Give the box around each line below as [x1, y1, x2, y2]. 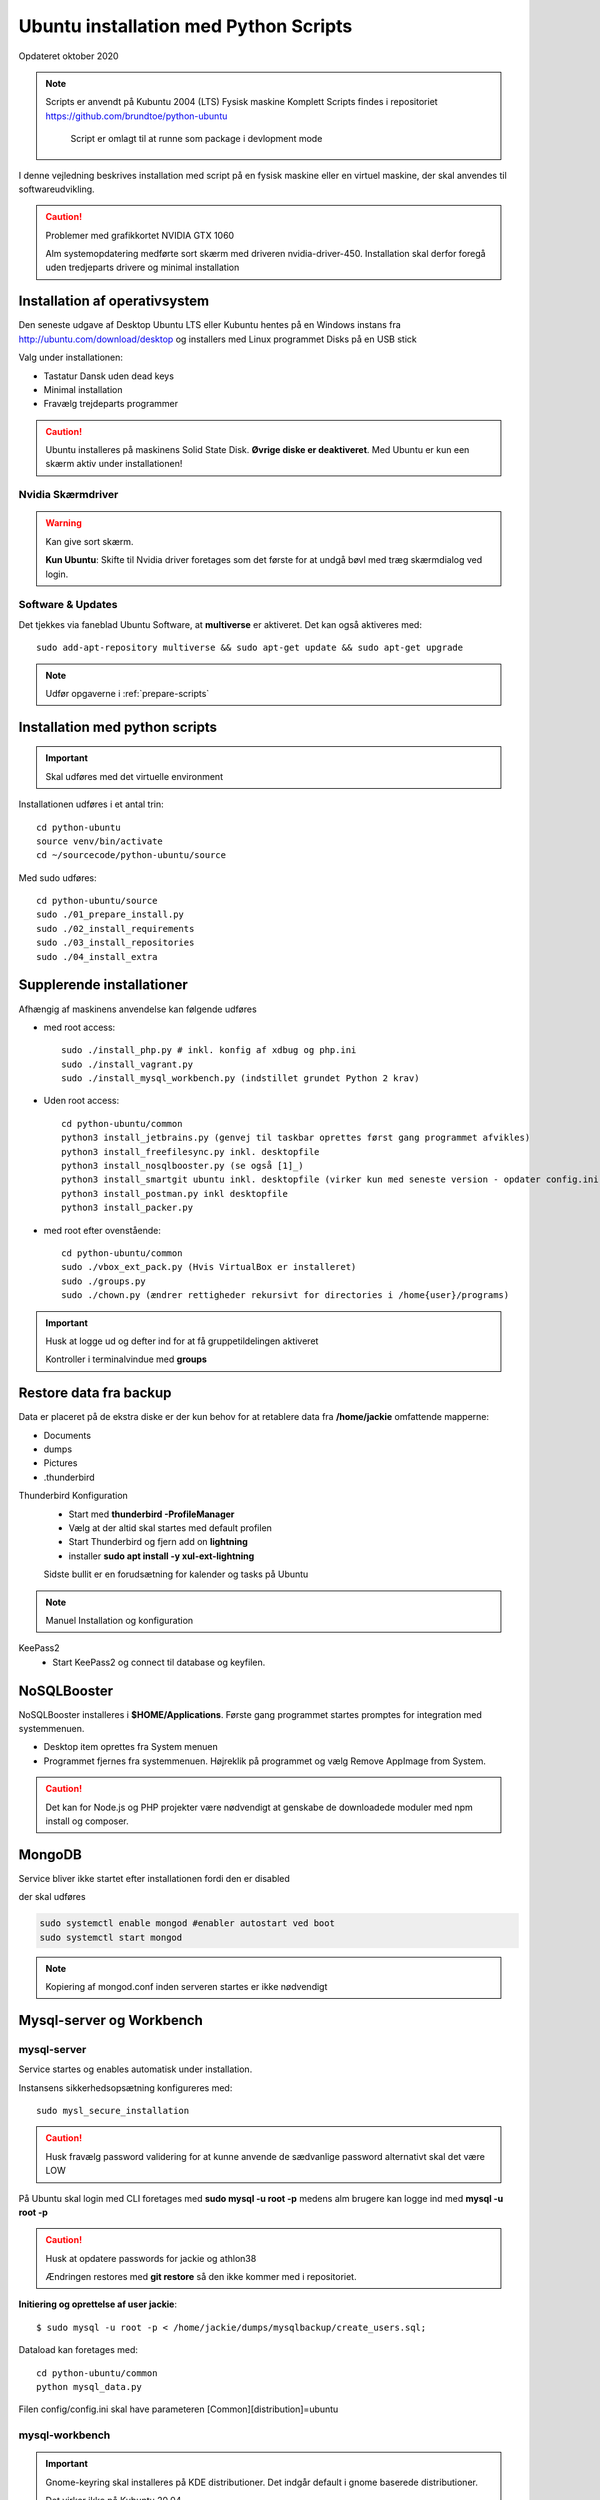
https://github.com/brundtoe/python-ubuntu [45, 110, 228, 122]
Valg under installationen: [18, 351, 124, 364]
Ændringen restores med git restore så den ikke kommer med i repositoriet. [45, 2271, 357, 2283]
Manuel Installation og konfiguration [45, 1614, 194, 1626]
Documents [43, 1429, 92, 1441]
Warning [45, 517, 82, 529]
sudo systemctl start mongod [39, 1931, 183, 1943]
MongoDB [18, 1846, 82, 1863]
